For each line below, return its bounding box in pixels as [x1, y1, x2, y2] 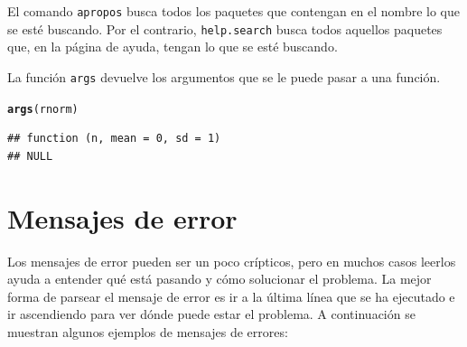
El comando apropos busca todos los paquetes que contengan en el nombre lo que [7, 2, 460, 20]
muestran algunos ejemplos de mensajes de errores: [7, 322, 288, 341]
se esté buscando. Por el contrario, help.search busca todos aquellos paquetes [7, 19, 443, 38]
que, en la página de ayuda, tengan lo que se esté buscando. [7, 37, 338, 56]
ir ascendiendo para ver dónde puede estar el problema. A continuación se [7, 305, 416, 324]
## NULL [7, 149, 53, 163]
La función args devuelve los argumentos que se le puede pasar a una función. [7, 67, 441, 86]
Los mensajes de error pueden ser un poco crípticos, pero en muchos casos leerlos [7, 251, 456, 270]
